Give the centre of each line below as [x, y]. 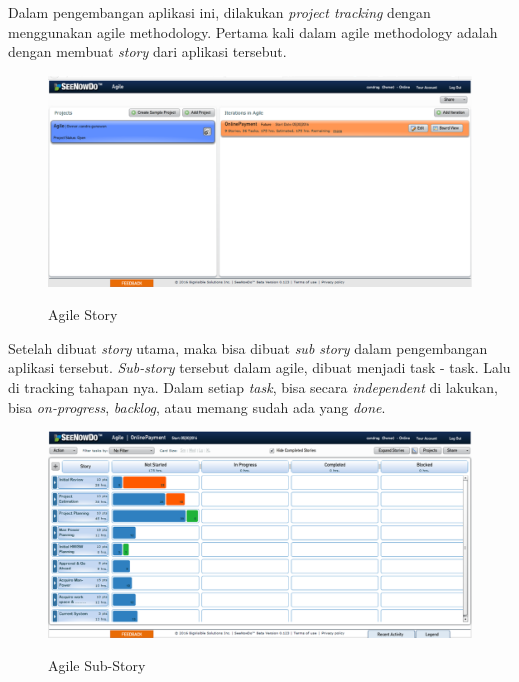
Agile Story [83, 314]
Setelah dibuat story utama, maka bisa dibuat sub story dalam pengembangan [248, 347]
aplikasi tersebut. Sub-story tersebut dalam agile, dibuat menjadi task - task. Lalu [259, 367]
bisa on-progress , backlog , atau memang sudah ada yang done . [197, 406]
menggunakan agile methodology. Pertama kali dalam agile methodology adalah [253, 31]
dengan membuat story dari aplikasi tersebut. [147, 51]
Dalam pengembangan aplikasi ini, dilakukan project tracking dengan [219, 12]
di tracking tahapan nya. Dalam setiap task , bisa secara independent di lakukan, [253, 386]
